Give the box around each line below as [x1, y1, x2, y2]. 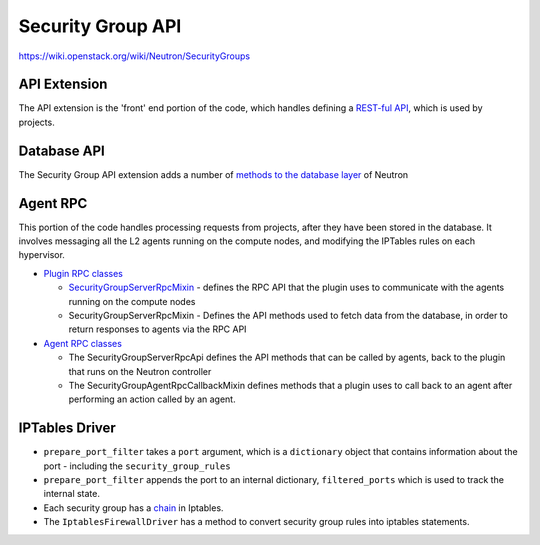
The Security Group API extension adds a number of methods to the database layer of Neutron [18, 168, 409, 180]
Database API [18, 142, 105, 159]
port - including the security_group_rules [43, 460, 231, 472]
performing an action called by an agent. [68, 393, 236, 405]
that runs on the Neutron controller [68, 365, 212, 377]
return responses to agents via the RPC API [68, 323, 247, 335]
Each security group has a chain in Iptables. [43, 501, 224, 514]
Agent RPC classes [43, 337, 122, 349]
